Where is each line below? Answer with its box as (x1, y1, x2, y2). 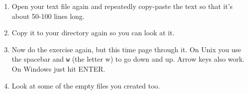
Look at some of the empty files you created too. (11, 80, 160, 91)
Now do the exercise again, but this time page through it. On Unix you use (11, 44, 242, 54)
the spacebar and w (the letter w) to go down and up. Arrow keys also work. (11, 54, 245, 64)
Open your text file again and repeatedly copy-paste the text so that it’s (11, 1, 233, 11)
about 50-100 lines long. (11, 10, 85, 21)
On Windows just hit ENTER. (11, 64, 106, 74)
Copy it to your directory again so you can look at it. (11, 27, 175, 38)
